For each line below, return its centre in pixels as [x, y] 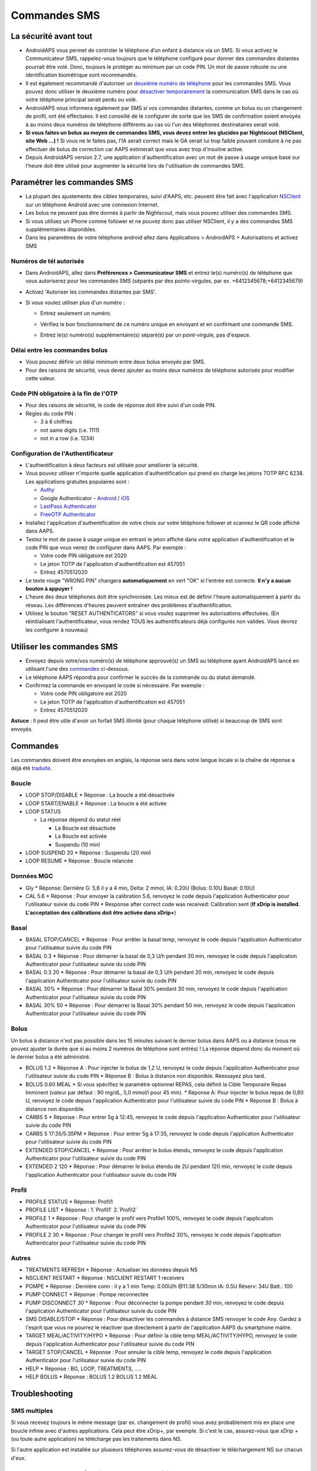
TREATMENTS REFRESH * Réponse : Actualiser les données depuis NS [112, 1270]
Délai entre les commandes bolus [59, 350]
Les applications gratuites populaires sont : [77, 481]
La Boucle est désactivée [85, 828]
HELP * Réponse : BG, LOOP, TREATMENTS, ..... [84, 1369]
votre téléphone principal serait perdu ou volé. [81, 99]
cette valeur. [41, 378]
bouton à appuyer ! [49, 588]
